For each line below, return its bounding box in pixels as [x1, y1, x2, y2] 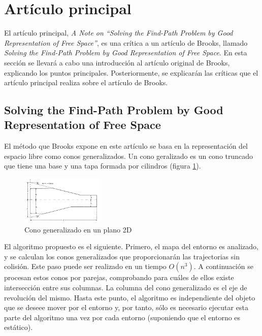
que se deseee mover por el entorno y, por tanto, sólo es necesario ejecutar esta [4, 302, 248, 313]
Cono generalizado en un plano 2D [24, 224, 132, 234]
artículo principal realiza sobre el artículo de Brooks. [4, 77, 168, 88]
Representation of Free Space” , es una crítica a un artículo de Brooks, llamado [4, 37, 248, 48]
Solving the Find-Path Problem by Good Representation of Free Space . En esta [4, 47, 247, 58]
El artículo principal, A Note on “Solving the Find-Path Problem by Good [4, 27, 233, 38]
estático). [4, 322, 33, 332]
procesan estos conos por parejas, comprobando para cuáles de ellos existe [4, 272, 234, 283]
